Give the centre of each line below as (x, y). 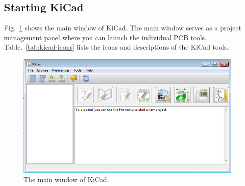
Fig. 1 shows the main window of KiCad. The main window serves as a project (123, 28)
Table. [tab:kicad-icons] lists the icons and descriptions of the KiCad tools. (116, 47)
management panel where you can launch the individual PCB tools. (105, 37)
